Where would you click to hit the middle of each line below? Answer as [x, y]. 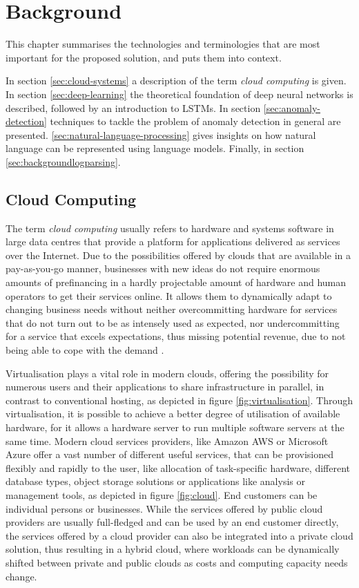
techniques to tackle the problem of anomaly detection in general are [195, 121]
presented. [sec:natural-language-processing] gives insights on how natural [161, 134]
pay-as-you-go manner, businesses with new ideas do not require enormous [163, 268]
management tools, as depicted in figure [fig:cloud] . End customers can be [162, 494]
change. [21, 576]
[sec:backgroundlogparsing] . [63, 161]
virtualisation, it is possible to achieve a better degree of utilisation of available [173, 414]
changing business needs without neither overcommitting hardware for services [172, 309]
